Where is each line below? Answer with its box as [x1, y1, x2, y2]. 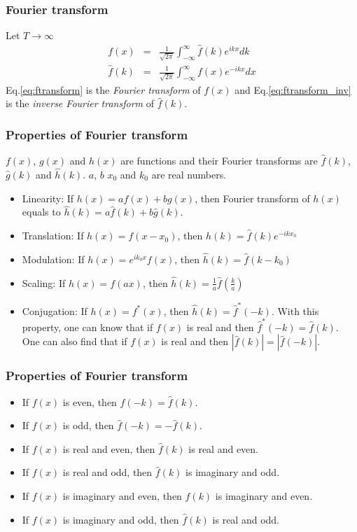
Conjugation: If [22, 303, 87, 318]
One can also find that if [22, 334, 127, 349]
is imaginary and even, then [62, 489, 182, 503]
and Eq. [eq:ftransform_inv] [234, 82, 351, 97]
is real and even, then [62, 441, 155, 456]
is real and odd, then [62, 465, 153, 479]
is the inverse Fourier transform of [6, 96, 154, 111]
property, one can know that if [22, 319, 153, 334]
